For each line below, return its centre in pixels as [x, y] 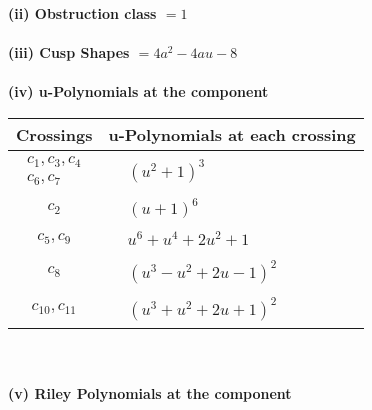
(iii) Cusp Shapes [69, 52]
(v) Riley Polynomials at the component [150, 393]
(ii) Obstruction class [82, 13]
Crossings [54, 134]
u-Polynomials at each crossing [232, 134]
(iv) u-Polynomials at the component [138, 91]
